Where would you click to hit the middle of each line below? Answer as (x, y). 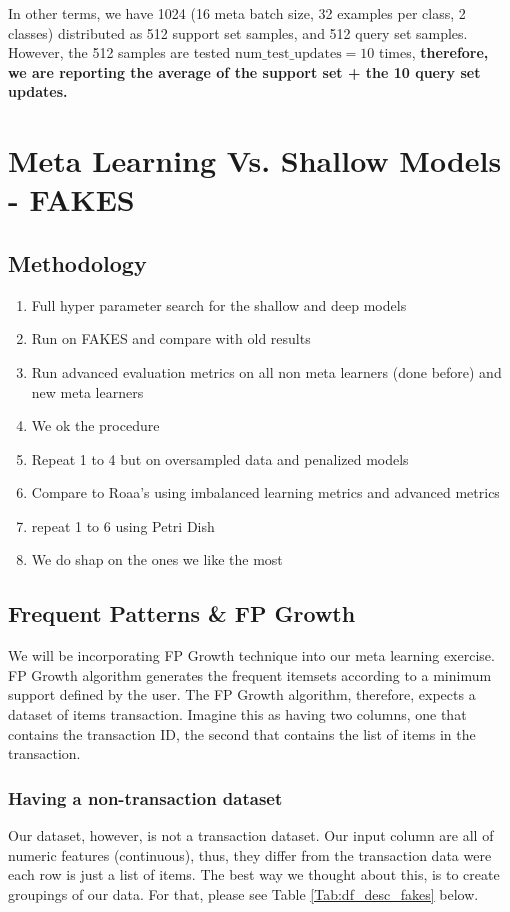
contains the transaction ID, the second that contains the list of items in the (242, 733)
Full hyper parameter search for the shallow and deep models (219, 304)
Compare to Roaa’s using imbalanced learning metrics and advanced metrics (265, 492)
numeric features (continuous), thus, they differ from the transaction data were (250, 854)
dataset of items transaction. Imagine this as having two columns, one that (237, 714)
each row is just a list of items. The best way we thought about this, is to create (254, 874)
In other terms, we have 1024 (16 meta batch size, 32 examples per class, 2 (237, 13)
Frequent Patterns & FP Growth (182, 613)
